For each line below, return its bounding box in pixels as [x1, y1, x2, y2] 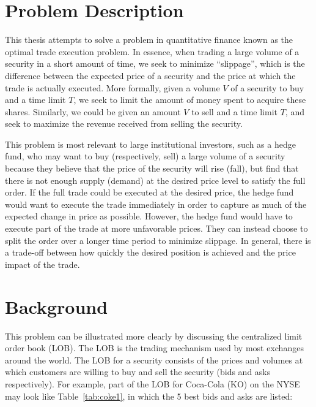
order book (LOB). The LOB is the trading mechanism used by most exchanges [5, 341, 304, 354]
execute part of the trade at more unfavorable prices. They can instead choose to [5, 222, 308, 235]
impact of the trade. [5, 257, 80, 270]
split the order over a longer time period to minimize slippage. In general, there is [5, 234, 311, 246]
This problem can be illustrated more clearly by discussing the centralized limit [5, 329, 303, 342]
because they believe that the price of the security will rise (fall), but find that [5, 162, 299, 175]
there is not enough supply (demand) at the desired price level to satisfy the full [5, 173, 306, 186]
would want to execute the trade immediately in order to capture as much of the [5, 197, 307, 210]
